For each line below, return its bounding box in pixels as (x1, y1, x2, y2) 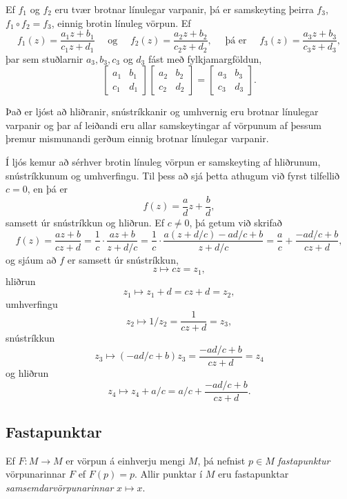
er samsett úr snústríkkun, (67, 252, 179, 266)
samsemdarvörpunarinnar (6, 480, 114, 495)
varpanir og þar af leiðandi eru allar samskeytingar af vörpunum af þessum (6, 117, 321, 132)
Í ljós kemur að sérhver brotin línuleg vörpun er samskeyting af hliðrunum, (6, 155, 321, 169)
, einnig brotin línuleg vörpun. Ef (51, 15, 191, 30)
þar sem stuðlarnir (6, 51, 83, 66)
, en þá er (27, 182, 68, 196)
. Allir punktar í (135, 467, 203, 481)
